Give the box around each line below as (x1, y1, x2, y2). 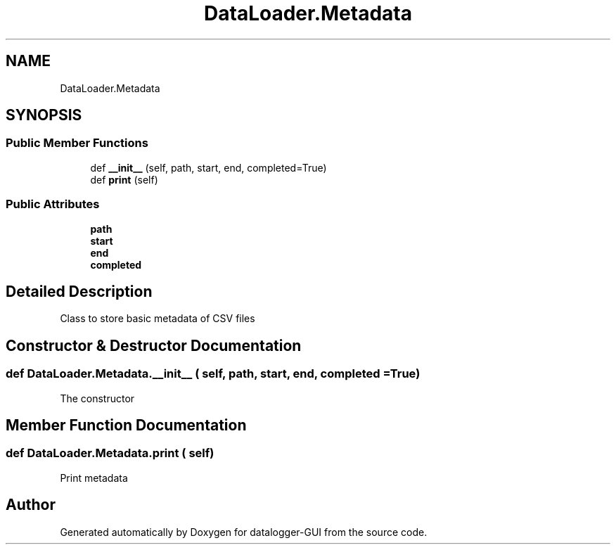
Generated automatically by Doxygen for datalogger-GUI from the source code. (60, 525, 428, 538)
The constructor (60, 392, 135, 404)
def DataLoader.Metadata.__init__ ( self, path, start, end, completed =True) (6, 366, 421, 381)
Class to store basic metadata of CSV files (60, 312, 255, 325)
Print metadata (60, 471, 128, 484)
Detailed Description (6, 282, 153, 300)
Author (6, 496, 56, 514)
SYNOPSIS (6, 106, 82, 124)
